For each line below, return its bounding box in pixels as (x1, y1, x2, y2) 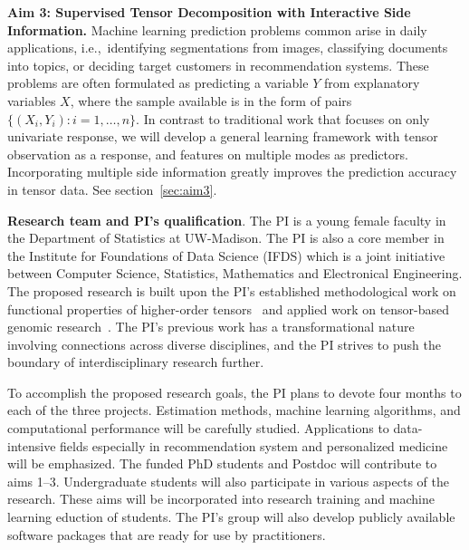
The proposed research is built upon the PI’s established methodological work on (7, 281, 456, 300)
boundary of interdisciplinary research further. (7, 352, 264, 371)
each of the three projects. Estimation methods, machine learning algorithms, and (7, 400, 461, 420)
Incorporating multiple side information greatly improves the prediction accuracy (7, 162, 457, 181)
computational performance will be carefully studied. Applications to (7, 419, 389, 438)
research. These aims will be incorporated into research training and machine (7, 489, 435, 508)
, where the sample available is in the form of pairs (70, 91, 352, 110)
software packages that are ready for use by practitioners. (7, 525, 326, 544)
